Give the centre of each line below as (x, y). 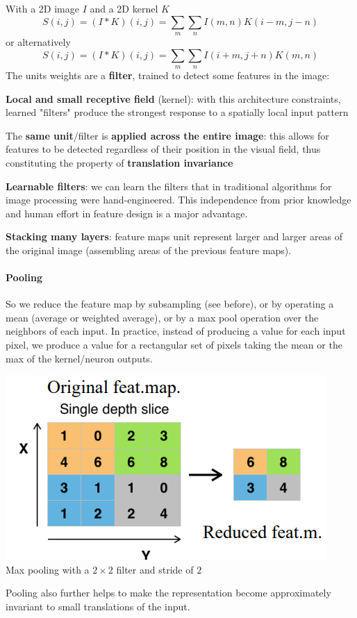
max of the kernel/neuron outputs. (79, 358)
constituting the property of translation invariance (119, 162)
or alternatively (38, 41)
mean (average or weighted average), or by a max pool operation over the (162, 317)
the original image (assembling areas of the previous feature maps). (149, 250)
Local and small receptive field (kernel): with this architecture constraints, (173, 98)
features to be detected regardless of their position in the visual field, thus (163, 149)
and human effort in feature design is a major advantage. (127, 213)
